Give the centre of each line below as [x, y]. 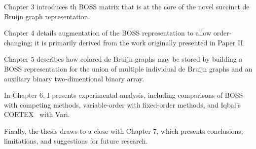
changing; [18, 42]
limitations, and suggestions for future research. [76, 140]
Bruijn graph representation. [47, 16]
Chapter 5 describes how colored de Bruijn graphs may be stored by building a [123, 59]
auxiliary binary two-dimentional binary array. [74, 78]
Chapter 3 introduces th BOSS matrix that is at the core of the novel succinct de [127, 6]
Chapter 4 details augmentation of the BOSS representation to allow [108, 33]
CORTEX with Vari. [37, 114]
